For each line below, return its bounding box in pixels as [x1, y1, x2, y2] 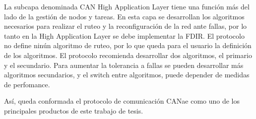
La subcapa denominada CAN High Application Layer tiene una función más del [4, 1, 250, 11]
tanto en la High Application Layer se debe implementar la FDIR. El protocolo [4, 30, 245, 41]
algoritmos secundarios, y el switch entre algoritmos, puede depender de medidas [4, 69, 250, 80]
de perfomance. [4, 79, 50, 89]
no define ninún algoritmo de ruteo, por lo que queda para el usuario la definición [4, 40, 252, 51]
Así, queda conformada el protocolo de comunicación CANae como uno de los [4, 96, 240, 106]
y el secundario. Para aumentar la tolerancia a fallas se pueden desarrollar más [4, 59, 244, 70]
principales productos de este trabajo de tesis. [4, 105, 143, 116]
